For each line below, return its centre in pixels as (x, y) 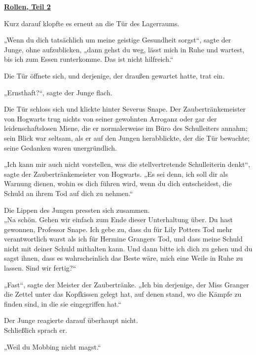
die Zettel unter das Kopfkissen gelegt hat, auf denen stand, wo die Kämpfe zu (123, 294)
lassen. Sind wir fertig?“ (40, 268)
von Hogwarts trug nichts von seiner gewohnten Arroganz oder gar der (110, 118)
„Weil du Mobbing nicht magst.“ (53, 346)
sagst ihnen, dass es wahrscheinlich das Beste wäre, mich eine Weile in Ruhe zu (124, 258)
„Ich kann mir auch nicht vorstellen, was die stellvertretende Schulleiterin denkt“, (127, 164)
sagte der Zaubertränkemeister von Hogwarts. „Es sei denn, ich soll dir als (116, 174)
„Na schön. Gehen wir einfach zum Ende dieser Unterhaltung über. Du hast (119, 219)
